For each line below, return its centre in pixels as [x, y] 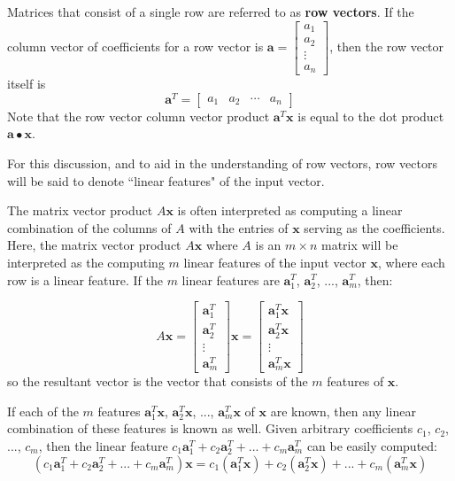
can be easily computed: [372, 446]
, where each [412, 262]
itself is [27, 84]
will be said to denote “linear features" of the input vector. [166, 180]
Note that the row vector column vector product [139, 116]
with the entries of [239, 227]
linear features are [231, 279]
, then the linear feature [103, 446]
